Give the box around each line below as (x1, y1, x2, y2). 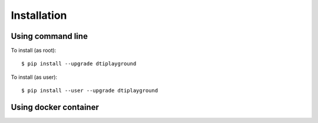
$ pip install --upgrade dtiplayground (21, 61, 137, 67)
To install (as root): (11, 47, 57, 54)
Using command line (11, 31, 88, 41)
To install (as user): (11, 74, 58, 81)
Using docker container (11, 102, 100, 112)
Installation (11, 9, 67, 22)
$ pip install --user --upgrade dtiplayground (21, 87, 158, 94)
